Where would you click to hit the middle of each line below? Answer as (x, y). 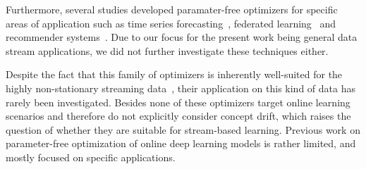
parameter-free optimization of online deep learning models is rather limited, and (181, 143)
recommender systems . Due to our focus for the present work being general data (182, 37)
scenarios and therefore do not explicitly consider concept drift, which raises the (178, 116)
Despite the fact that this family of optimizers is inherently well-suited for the (174, 74)
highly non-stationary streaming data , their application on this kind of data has (181, 88)
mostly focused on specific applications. (91, 157)
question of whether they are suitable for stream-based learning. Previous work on (183, 129)
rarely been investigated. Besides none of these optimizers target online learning (178, 102)
